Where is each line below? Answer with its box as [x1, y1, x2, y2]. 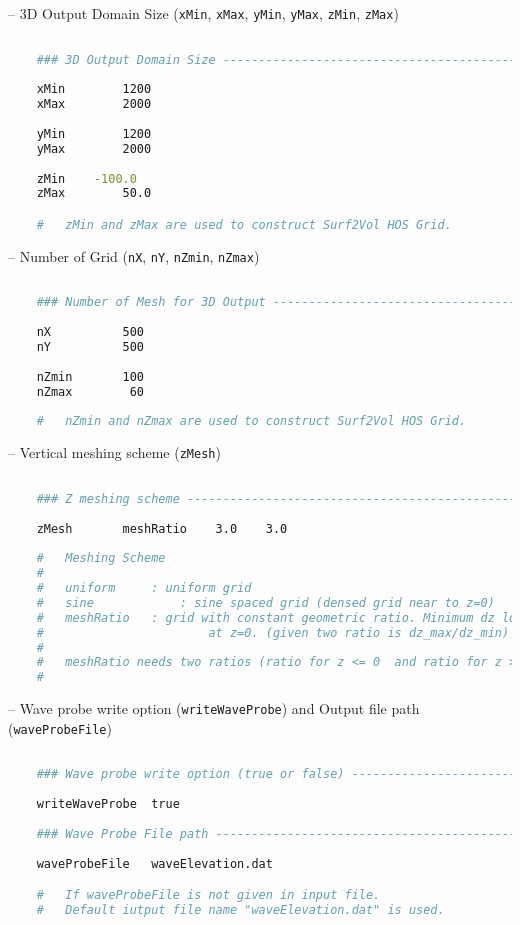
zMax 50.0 [36, 186, 152, 201]
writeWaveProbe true [36, 797, 180, 812]
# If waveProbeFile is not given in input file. [36, 888, 381, 903]
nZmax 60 [36, 384, 145, 399]
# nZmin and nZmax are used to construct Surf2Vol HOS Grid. [36, 414, 467, 429]
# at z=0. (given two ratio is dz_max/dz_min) [36, 625, 510, 640]
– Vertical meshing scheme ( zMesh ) [8, 442, 221, 463]
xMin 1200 [36, 82, 152, 97]
